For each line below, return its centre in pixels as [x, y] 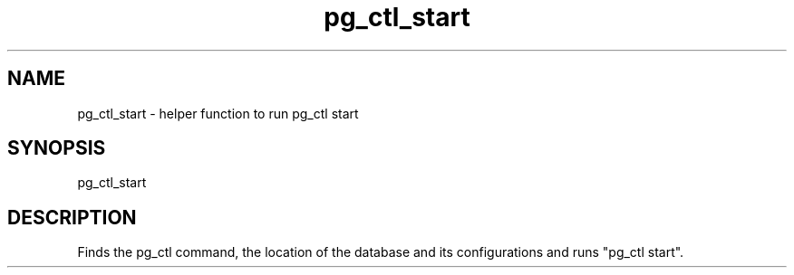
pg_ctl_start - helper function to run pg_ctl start [218, 113]
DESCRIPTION [72, 217]
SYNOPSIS [57, 148]
